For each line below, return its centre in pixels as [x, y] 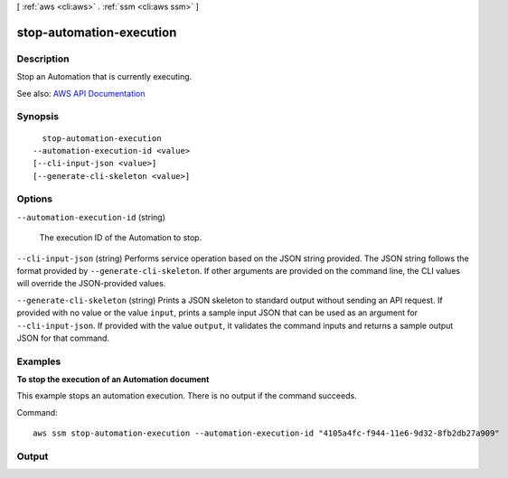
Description [43, 59]
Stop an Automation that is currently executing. [104, 77]
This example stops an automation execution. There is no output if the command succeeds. [187, 396]
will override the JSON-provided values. [91, 284]
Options [35, 199]
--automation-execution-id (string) [91, 217]
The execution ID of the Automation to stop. [121, 238]
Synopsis [38, 117]
